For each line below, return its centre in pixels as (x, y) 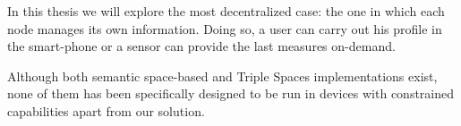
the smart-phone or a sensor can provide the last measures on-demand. (201, 46)
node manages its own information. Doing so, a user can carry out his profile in (225, 28)
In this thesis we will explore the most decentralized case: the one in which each (226, 11)
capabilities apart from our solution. (106, 110)
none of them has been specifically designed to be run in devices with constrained (231, 93)
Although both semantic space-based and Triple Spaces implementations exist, (222, 76)
